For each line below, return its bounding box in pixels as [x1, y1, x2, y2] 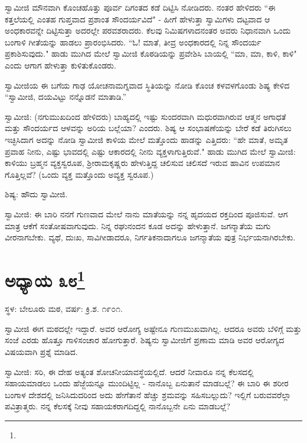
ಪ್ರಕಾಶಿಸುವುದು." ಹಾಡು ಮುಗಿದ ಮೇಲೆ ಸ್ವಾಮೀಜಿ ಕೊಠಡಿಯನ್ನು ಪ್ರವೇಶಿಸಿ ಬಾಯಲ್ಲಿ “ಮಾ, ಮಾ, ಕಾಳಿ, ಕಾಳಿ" [5, 47, 297, 60]
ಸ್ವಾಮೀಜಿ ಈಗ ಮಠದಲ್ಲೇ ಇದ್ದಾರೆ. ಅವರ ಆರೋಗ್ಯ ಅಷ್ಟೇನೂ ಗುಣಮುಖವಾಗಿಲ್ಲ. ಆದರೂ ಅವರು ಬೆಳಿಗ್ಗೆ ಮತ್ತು [5, 322, 302, 334]
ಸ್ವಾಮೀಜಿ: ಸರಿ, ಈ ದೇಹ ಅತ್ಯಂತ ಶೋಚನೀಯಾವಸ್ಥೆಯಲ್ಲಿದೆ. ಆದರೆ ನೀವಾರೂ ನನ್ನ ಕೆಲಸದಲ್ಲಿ [5, 365, 254, 377]
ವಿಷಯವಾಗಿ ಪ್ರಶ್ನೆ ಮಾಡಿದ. [5, 345, 78, 357]
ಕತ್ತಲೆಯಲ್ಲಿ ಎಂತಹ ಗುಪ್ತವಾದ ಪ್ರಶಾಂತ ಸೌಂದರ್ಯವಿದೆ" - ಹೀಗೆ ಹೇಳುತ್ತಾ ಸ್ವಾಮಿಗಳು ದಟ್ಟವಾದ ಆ [5, 12, 270, 25]
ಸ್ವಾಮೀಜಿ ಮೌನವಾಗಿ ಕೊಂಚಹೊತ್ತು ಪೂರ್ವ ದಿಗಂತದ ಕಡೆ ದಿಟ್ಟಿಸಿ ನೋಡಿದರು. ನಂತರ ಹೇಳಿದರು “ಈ [5, 1, 276, 13]
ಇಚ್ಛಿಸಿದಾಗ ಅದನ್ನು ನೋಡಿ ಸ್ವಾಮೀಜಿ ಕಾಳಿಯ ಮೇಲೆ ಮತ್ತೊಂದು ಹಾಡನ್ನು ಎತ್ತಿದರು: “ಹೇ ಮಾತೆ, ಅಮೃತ [5, 133, 288, 145]
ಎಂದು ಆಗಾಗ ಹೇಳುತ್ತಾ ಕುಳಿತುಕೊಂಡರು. [5, 58, 116, 71]
